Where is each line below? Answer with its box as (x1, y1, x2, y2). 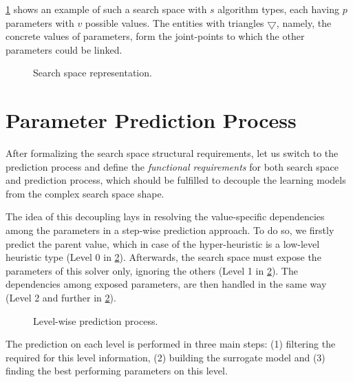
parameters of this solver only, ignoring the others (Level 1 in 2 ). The (6, 263, 298, 277)
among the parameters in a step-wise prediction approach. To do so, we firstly (6, 223, 334, 237)
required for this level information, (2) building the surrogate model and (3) (6, 350, 325, 364)
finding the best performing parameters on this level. (6, 363, 228, 378)
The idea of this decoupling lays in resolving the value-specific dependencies (6, 209, 325, 224)
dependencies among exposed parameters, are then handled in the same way (6, 277, 327, 291)
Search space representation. (33, 65, 152, 80)
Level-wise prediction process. (33, 313, 158, 328)
